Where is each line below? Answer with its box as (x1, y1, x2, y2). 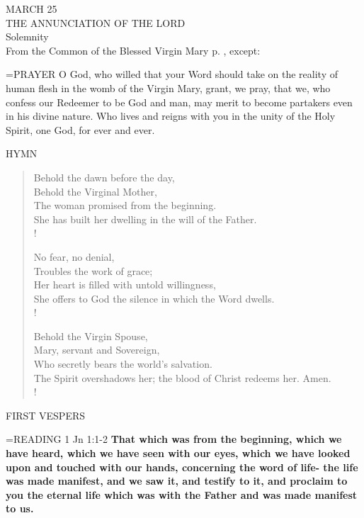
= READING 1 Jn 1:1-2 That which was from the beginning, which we (6, 432, 342, 446)
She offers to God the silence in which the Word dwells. (33, 291, 275, 305)
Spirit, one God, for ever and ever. (6, 122, 155, 137)
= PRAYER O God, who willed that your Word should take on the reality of (6, 67, 338, 81)
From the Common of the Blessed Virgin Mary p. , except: (6, 43, 261, 57)
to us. (6, 501, 34, 516)
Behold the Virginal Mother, (33, 184, 157, 198)
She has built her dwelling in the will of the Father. (33, 211, 257, 226)
